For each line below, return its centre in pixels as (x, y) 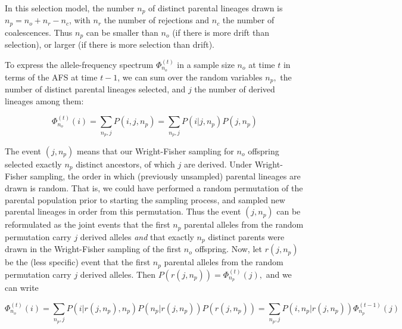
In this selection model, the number (70, 8)
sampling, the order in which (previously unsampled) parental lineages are (165, 176)
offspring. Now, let (228, 249)
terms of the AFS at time (51, 77)
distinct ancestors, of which (125, 164)
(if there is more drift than (221, 32)
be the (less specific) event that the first (78, 262)
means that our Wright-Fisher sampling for (155, 150)
